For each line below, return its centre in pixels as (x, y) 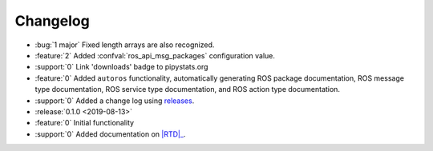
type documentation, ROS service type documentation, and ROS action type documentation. (188, 89)
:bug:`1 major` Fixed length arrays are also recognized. (125, 45)
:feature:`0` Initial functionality (85, 123)
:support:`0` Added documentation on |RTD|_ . (110, 134)
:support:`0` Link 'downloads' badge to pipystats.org (121, 67)
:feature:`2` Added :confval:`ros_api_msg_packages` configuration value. (155, 55)
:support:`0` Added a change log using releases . (115, 101)
